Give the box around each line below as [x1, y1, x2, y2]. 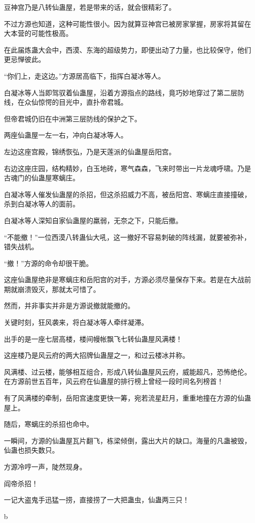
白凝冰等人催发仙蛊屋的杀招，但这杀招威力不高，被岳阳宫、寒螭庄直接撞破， [4, 189, 251, 199]
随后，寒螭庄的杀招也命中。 [4, 419, 93, 429]
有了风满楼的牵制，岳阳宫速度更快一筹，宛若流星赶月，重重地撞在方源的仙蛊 [4, 393, 251, 403]
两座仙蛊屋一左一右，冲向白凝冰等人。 [4, 130, 127, 140]
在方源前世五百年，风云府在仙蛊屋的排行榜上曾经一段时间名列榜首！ [4, 376, 224, 386]
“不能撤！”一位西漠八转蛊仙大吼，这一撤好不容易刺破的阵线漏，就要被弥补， [4, 232, 251, 242]
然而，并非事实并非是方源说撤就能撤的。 [4, 300, 134, 311]
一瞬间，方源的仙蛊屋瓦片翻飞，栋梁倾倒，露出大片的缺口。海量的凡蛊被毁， [4, 435, 251, 445]
